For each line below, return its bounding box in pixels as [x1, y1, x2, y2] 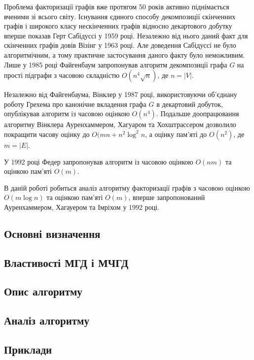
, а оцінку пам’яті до [145, 129, 207, 139]
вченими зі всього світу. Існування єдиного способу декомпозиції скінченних [4, 11, 236, 21]
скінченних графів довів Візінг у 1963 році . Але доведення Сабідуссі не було [4, 40, 236, 50]
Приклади [4, 342, 52, 357]
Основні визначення [4, 226, 101, 241]
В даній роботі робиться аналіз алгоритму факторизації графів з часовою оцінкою [4, 182, 250, 193]
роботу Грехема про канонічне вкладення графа [4, 98, 146, 109]
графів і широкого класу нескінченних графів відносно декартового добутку [4, 21, 232, 31]
